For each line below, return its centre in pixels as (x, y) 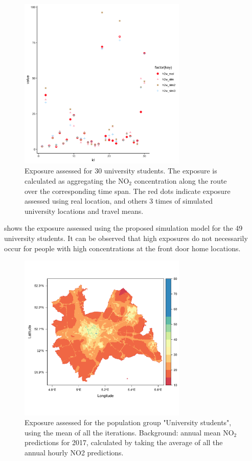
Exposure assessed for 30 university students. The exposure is (121, 171)
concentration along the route (180, 180)
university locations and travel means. (84, 211)
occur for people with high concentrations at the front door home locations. (122, 248)
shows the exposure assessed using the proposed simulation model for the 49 (123, 228)
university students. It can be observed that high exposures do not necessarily (126, 238)
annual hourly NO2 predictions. (74, 452)
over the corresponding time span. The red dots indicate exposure (128, 191)
